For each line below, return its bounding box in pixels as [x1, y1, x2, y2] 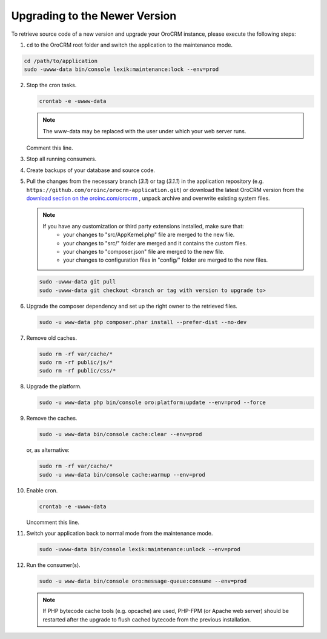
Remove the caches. [26, 415, 78, 422]
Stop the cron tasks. [26, 82, 77, 89]
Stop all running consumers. [26, 155, 97, 163]
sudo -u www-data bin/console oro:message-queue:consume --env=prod [39, 578, 247, 584]
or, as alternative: [26, 446, 70, 454]
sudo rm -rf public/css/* [39, 367, 116, 374]
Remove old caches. [26, 334, 78, 342]
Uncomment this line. [26, 518, 80, 526]
